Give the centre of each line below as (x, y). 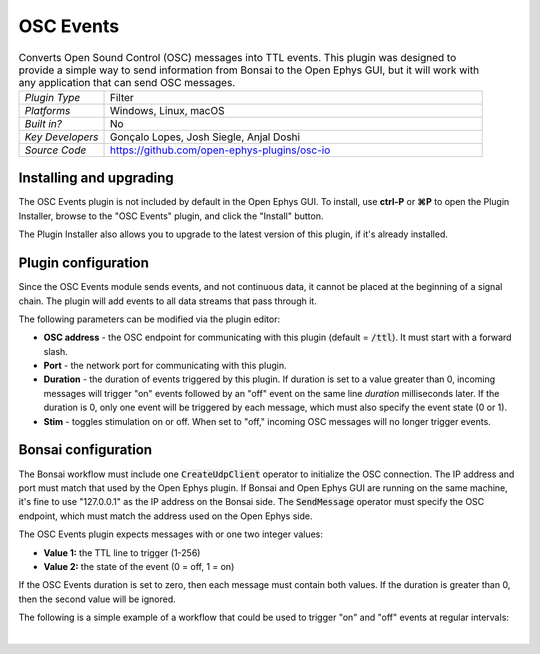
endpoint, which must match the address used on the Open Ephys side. (165, 516)
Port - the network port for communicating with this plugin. (165, 366)
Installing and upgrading (96, 178)
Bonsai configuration (85, 450)
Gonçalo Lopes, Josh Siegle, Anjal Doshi (204, 137)
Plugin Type (52, 97)
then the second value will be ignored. (97, 599)
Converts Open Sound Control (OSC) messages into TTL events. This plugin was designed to (237, 57)
